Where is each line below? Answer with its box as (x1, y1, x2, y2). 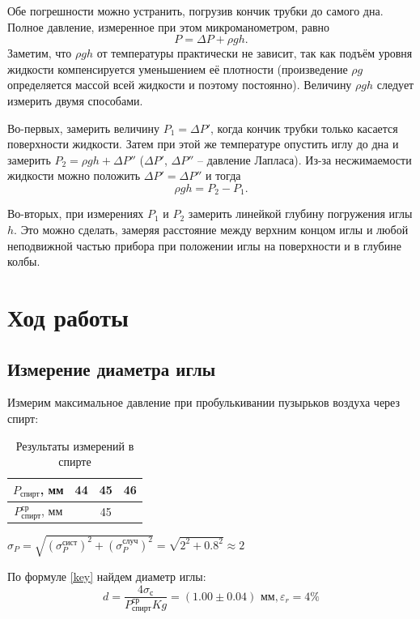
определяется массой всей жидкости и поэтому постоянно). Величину (7, 76, 352, 93)
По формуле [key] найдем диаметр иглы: (7, 567, 206, 584)
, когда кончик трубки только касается (210, 119, 398, 136)
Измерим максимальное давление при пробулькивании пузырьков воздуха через (7, 394, 401, 411)
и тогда (206, 167, 241, 184)
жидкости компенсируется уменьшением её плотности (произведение (7, 60, 348, 77)
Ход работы (7, 300, 129, 333)
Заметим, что (7, 45, 72, 62)
